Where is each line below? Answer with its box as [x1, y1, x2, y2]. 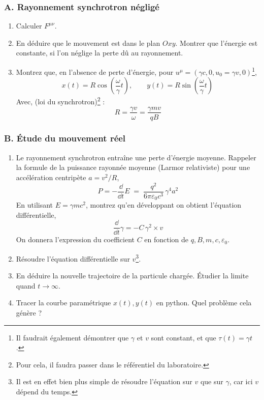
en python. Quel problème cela [156, 297, 252, 308]
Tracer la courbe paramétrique [16, 297, 111, 308]
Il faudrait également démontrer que [16, 332, 129, 342]
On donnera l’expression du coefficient [16, 234, 135, 245]
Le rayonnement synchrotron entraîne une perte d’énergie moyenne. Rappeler [16, 152, 256, 162]
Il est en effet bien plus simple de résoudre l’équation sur [16, 376, 192, 387]
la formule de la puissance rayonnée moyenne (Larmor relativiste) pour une [16, 162, 250, 173]
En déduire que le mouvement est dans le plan [16, 37, 160, 48]
